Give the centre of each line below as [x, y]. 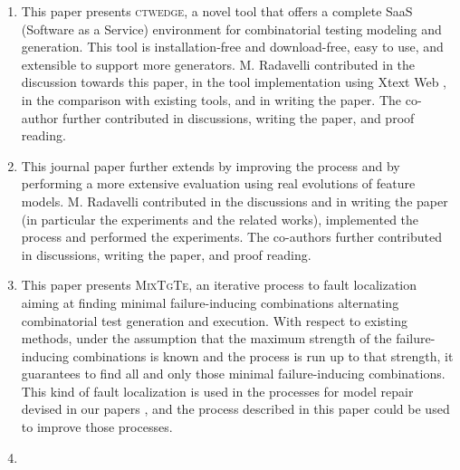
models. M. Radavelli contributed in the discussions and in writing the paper [235, 201]
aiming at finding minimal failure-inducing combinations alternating [210, 302]
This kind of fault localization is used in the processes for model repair [217, 391]
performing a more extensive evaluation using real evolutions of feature [218, 183]
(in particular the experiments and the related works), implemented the [220, 219]
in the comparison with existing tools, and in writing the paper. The [211, 99]
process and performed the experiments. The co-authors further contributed [231, 237]
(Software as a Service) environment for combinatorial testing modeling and [231, 29]
